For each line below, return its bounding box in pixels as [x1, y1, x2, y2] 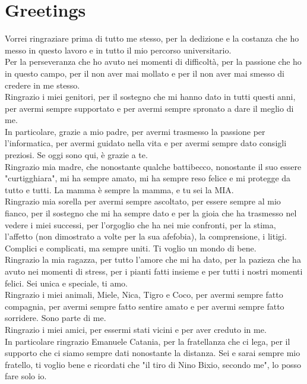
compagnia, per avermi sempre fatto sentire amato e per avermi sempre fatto [5, 300, 284, 312]
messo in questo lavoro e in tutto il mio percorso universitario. [5, 43, 232, 56]
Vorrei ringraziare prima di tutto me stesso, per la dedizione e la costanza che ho [5, 32, 299, 45]
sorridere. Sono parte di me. [5, 311, 106, 324]
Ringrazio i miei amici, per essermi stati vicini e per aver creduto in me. [5, 323, 267, 335]
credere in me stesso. [5, 78, 80, 91]
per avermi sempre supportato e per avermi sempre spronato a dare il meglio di [5, 102, 294, 114]
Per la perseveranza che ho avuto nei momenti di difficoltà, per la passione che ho [5, 55, 302, 68]
